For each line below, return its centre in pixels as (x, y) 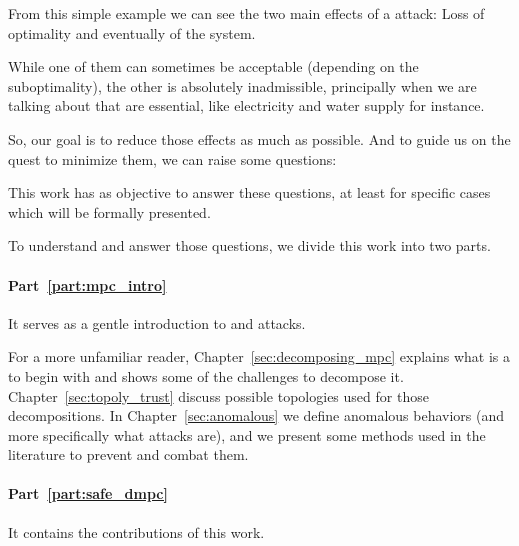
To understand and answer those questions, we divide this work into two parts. (249, 245)
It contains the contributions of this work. (136, 531)
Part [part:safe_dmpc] (88, 493)
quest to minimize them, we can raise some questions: (172, 158)
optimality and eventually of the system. (132, 32)
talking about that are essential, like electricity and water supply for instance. (246, 105)
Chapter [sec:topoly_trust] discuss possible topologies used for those (218, 395)
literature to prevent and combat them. (128, 454)
